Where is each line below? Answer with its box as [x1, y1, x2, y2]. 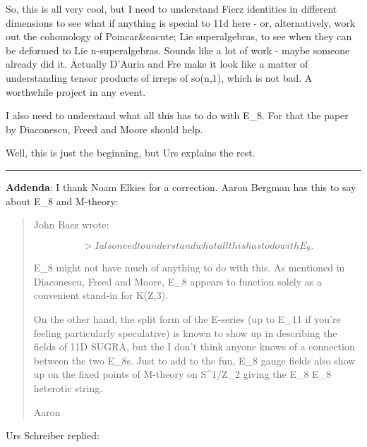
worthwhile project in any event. [6, 84, 146, 99]
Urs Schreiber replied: [6, 428, 100, 443]
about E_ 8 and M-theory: [6, 193, 119, 208]
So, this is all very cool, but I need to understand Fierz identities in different [6, 1, 337, 16]
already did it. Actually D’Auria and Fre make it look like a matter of [6, 56, 308, 71]
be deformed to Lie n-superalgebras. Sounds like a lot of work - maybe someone [6, 42, 350, 57]
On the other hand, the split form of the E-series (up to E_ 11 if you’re [33, 311, 341, 326]
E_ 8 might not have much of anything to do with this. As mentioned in [33, 260, 345, 275]
